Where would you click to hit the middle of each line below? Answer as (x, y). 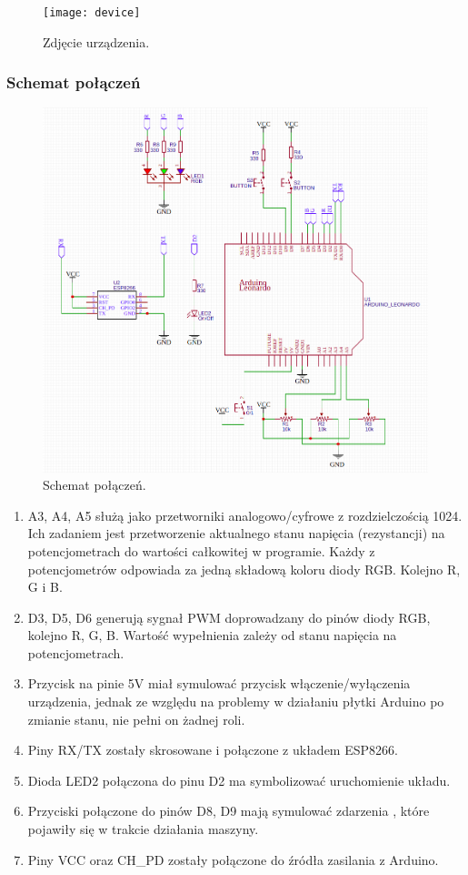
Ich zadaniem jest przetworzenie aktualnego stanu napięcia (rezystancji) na (236, 533)
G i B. (45, 587)
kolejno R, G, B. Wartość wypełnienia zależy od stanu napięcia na (212, 635)
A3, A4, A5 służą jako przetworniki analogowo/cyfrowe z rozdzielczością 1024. (245, 515)
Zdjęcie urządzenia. (96, 41)
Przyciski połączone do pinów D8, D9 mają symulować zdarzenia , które (229, 811)
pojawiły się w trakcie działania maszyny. (143, 829)
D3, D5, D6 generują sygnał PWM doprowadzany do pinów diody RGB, (229, 617)
